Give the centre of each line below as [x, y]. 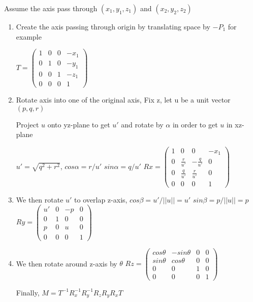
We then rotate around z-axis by [67, 263]
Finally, [28, 292]
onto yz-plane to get [79, 124]
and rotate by [142, 124]
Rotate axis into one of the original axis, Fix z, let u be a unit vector [123, 100]
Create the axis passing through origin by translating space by [113, 26]
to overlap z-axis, [101, 199]
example [29, 36]
